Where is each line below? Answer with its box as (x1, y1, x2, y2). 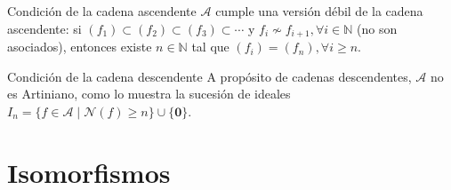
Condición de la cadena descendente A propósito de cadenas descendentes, (7, 67, 412, 85)
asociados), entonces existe (7, 37, 152, 56)
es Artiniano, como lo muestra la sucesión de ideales (7, 84, 291, 103)
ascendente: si (7, 19, 82, 37)
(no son (356, 19, 398, 37)
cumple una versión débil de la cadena (215, 2, 423, 20)
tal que (191, 37, 230, 56)
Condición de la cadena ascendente (7, 2, 197, 20)
